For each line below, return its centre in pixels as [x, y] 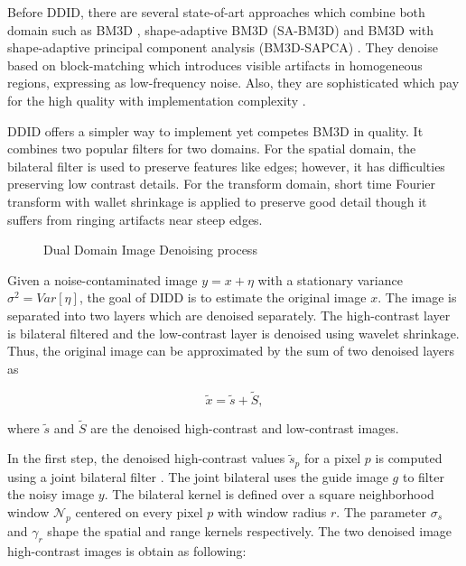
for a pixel [332, 458]
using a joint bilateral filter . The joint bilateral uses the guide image [198, 476]
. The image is [417, 297]
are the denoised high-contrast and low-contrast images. [245, 427]
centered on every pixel [139, 511]
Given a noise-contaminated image [103, 279]
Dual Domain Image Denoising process [150, 250]
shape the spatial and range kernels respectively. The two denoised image [250, 530]
